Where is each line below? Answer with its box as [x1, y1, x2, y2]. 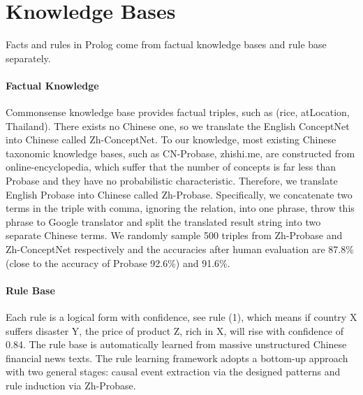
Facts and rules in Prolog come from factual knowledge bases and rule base [6, 37, 327, 52]
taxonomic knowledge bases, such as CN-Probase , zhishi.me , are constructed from [6, 145, 355, 160]
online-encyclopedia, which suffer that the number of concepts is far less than [6, 159, 336, 174]
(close [6, 255, 30, 270]
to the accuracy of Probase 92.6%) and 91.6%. [32, 255, 230, 270]
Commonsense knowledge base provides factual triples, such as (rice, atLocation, [6, 105, 350, 120]
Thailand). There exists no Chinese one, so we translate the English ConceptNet [6, 118, 350, 133]
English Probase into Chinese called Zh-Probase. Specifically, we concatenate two [6, 187, 353, 201]
